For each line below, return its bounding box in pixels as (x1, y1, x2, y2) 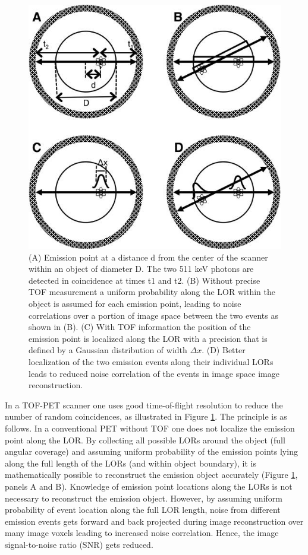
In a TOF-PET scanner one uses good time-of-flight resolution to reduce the (5, 398, 283, 411)
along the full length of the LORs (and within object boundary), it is (5, 456, 256, 469)
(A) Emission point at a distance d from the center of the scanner (29, 250, 268, 263)
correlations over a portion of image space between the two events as (29, 309, 278, 321)
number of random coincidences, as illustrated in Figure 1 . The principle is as (5, 410, 287, 423)
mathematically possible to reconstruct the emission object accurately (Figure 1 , (5, 468, 298, 481)
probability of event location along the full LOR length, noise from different (5, 503, 281, 516)
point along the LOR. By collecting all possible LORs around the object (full (5, 433, 285, 446)
